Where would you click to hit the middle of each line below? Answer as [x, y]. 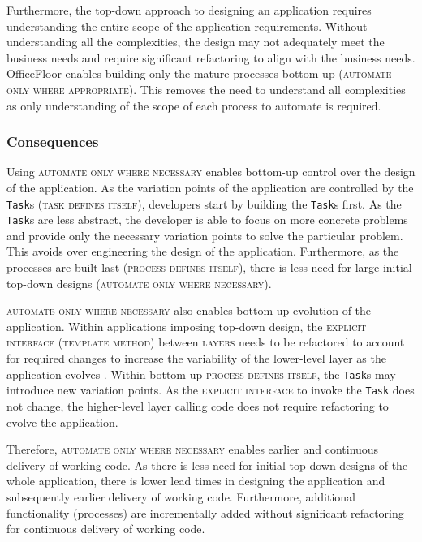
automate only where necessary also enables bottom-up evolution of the [189, 310]
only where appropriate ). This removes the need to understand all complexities [206, 89]
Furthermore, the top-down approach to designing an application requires [189, 10]
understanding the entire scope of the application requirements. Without [187, 26]
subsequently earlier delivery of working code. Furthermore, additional [181, 496]
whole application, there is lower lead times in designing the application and [196, 481]
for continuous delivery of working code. [106, 529]
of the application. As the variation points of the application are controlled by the [210, 187]
